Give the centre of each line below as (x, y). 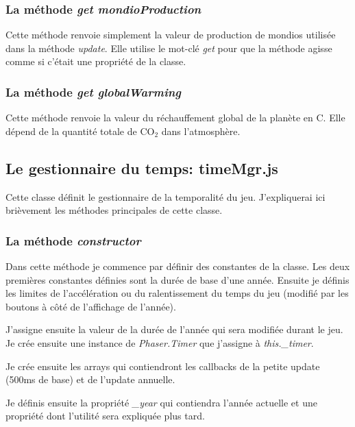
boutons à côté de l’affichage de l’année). (91, 306)
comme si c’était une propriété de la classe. (96, 61)
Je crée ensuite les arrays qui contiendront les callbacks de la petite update (163, 366)
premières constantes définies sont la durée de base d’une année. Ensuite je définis (177, 279)
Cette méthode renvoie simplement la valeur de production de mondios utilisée (171, 35)
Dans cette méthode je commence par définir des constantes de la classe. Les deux (178, 266)
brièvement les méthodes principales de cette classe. (114, 210)
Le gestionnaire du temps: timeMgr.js (142, 168)
